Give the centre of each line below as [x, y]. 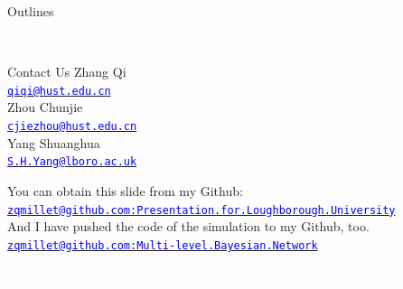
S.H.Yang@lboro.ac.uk [72, 162]
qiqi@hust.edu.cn [59, 91]
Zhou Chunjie [45, 107]
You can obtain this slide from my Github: [125, 190]
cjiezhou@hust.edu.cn [72, 127]
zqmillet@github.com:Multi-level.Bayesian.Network [163, 245]
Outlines [31, 11]
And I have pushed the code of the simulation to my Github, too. [188, 226]
